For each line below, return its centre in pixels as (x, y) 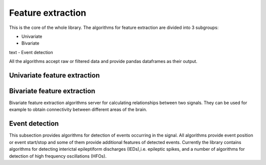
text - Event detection (31, 52)
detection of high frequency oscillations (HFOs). (58, 156)
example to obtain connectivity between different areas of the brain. (78, 110)
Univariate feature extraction (54, 75)
